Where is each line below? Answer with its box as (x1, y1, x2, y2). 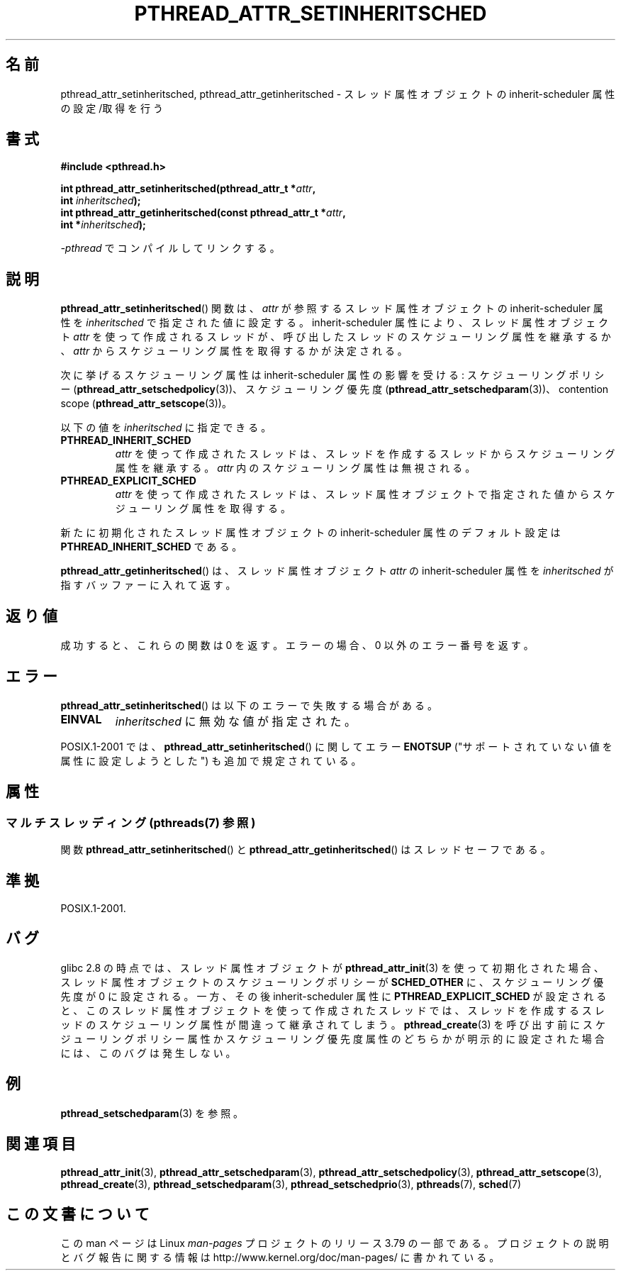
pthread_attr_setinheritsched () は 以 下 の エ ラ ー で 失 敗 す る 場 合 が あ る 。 (60, 699, 437, 711)
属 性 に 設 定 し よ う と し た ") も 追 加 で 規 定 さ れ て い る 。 (60, 754, 362, 767)
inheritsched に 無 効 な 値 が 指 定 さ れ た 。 (115, 714, 357, 728)
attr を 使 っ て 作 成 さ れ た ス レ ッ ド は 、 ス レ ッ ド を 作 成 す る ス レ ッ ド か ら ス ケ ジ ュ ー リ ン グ (115, 448, 615, 460)
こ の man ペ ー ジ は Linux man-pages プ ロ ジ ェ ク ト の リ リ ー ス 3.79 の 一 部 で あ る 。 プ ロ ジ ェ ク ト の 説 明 (60, 1237, 609, 1250)
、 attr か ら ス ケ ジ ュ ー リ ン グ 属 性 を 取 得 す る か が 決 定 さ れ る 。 (60, 345, 408, 357)
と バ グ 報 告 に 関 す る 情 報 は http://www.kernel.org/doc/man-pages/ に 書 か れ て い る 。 (60, 1251, 500, 1264)
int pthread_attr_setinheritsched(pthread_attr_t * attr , (60, 182, 316, 195)
